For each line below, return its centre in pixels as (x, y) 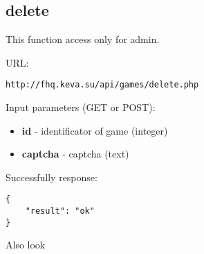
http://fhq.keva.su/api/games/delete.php (102, 85)
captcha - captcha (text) (75, 154)
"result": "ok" (60, 211)
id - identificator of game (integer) (95, 130)
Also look (26, 245)
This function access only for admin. (83, 39)
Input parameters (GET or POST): (81, 107)
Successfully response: (52, 177)
